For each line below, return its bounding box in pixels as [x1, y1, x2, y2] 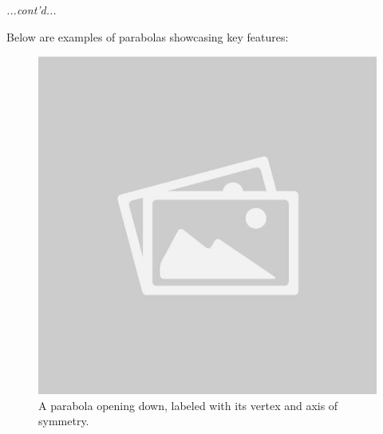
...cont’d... [6, 2, 57, 18]
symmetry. [38, 412, 89, 429]
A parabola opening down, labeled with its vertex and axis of [38, 397, 338, 413]
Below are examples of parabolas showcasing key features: [6, 28, 289, 45]
